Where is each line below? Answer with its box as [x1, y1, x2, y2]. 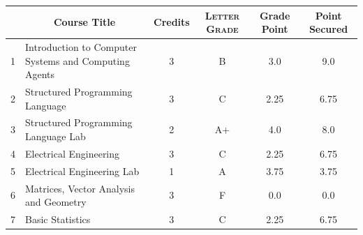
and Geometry [25, 195, 87, 209]
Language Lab [25, 129, 86, 143]
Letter [205, 8, 240, 22]
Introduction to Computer [25, 39, 137, 54]
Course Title [53, 15, 116, 29]
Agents [25, 67, 55, 82]
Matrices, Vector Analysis [25, 181, 135, 195]
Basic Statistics [25, 211, 91, 226]
